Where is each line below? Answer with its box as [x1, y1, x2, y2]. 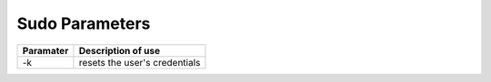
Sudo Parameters [16, 14, 151, 33]
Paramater [22, 44, 69, 57]
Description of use [78, 44, 161, 57]
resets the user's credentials [78, 56, 201, 68]
